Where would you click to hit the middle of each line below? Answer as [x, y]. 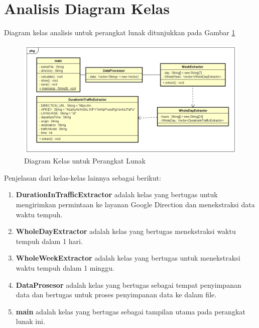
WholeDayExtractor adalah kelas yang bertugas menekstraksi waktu [126, 231]
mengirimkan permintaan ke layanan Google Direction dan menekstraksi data [135, 204]
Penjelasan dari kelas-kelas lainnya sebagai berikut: [83, 177]
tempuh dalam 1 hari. [49, 241]
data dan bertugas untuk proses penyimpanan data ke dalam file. [116, 295]
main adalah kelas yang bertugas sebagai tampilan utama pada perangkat [131, 311]
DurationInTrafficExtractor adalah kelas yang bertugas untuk [117, 194]
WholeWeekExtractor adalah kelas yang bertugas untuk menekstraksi [128, 258]
